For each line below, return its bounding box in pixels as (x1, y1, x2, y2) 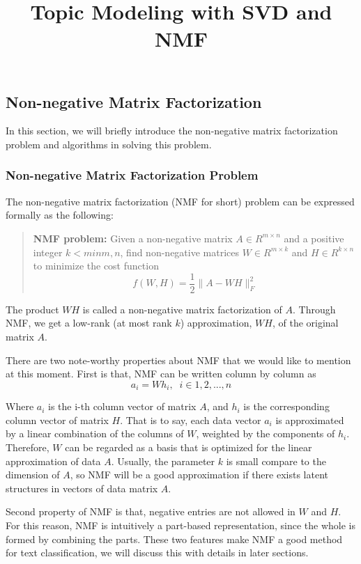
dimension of (6, 467, 60, 482)
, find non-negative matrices (120, 244, 239, 259)
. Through (293, 301, 336, 316)
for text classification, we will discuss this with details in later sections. (6, 545, 309, 560)
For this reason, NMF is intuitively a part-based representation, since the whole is (6, 517, 356, 532)
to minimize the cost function (33, 258, 159, 273)
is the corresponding (243, 399, 330, 414)
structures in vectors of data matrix (6, 480, 158, 495)
